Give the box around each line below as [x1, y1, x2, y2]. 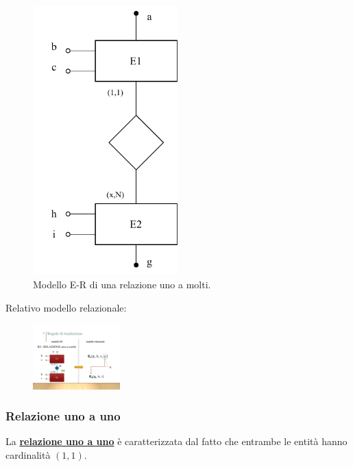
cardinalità [5, 448, 51, 462]
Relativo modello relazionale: [5, 300, 127, 314]
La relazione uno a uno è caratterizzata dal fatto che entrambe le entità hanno [5, 434, 348, 449]
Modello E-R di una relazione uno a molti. [33, 277, 211, 292]
